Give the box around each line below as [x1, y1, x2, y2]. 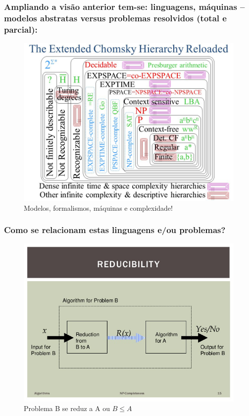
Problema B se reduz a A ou [24, 403, 110, 414]
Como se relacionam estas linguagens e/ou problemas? [4, 224, 226, 236]
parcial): [4, 23, 38, 35]
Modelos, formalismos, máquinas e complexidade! [24, 202, 173, 213]
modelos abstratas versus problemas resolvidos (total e [4, 11, 227, 24]
